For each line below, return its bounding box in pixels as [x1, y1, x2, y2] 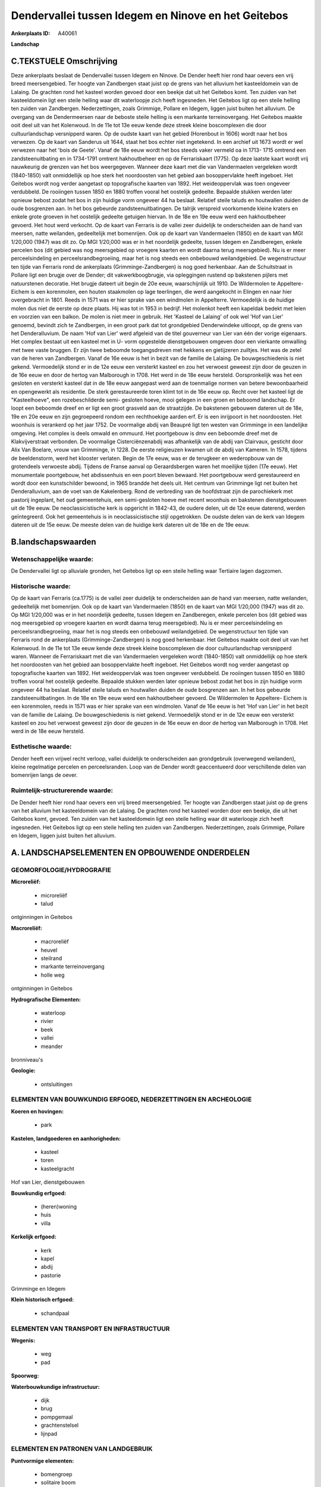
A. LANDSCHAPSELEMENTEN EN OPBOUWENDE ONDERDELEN [11, 848, 250, 858]
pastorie [40, 1272, 61, 1279]
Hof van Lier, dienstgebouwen [11, 1178, 85, 1186]
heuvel [40, 946, 58, 953]
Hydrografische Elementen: [11, 996, 81, 1003]
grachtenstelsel [40, 1422, 79, 1429]
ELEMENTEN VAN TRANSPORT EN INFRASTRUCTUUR [11, 1324, 170, 1332]
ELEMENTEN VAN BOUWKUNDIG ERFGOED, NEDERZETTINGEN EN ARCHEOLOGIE [11, 1095, 252, 1103]
